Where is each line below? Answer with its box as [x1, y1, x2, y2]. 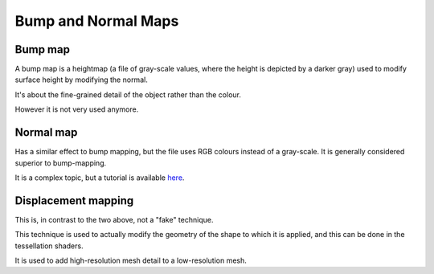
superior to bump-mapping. [14, 157, 107, 168]
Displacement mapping [14, 194, 134, 207]
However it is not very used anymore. [14, 104, 139, 114]
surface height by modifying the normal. [14, 75, 148, 84]
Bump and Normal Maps [14, 12, 179, 30]
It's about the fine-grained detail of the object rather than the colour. [14, 89, 241, 100]
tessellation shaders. [14, 241, 84, 251]
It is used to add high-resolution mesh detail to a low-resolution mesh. [14, 256, 247, 265]
